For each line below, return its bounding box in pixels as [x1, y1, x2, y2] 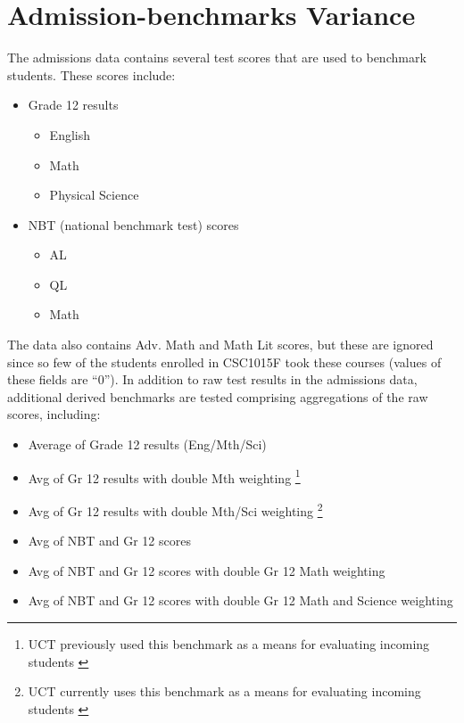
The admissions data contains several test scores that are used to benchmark [7, 48, 427, 67]
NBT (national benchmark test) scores [28, 215, 239, 234]
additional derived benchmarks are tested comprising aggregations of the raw [7, 387, 428, 406]
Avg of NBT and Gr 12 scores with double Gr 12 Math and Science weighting [28, 591, 453, 610]
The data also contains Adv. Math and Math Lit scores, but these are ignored [7, 335, 434, 354]
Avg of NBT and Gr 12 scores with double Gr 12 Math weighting [28, 561, 385, 579]
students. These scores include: [7, 65, 176, 84]
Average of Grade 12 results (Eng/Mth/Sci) [28, 435, 267, 454]
